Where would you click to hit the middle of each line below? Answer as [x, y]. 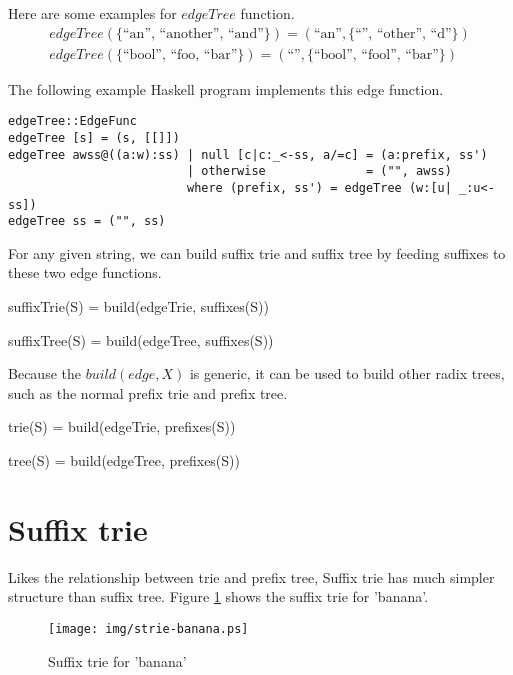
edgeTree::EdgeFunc [72, 121]
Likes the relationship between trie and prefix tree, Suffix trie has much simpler [251, 576]
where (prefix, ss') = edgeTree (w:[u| [319, 187]
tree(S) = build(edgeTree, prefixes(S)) [124, 460]
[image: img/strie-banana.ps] [148, 628]
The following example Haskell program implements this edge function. [226, 88]
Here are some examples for [92, 13]
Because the [44, 373]
